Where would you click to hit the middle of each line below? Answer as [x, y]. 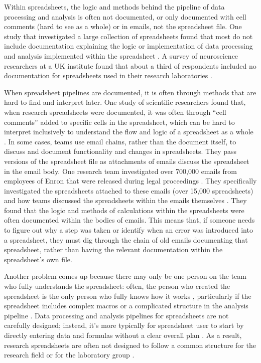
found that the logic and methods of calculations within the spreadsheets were [124, 210]
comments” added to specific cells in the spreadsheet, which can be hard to [119, 122]
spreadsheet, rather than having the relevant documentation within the [113, 249]
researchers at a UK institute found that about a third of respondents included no [130, 65]
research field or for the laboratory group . [69, 355]
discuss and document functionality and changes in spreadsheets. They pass [120, 151]
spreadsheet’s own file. [38, 259]
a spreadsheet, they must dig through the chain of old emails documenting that [126, 239]
